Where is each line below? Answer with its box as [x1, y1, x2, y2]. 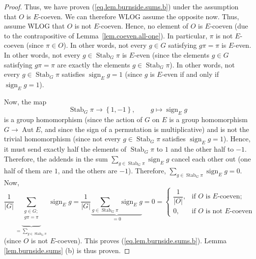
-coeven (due [210, 21, 248, 31]
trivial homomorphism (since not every [4, 133, 121, 144]
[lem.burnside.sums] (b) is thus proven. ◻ [4, 245, 130, 255]
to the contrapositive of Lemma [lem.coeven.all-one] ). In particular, [4, 30, 207, 40]
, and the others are [57, 165, 117, 175]
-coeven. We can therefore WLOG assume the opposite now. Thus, [38, 11, 239, 21]
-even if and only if [162, 69, 219, 79]
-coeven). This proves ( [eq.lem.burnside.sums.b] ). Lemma [55, 235, 227, 245]
